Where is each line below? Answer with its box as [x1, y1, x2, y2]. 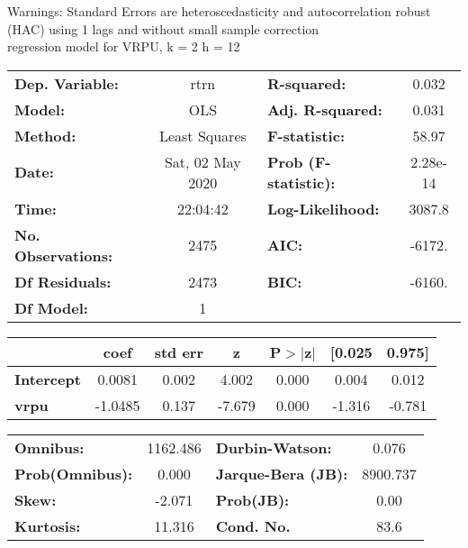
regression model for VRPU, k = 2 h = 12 [7, 37, 240, 56]
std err [154, 341, 203, 362]
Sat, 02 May [164, 151, 241, 172]
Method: [14, 124, 76, 146]
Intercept [14, 368, 81, 389]
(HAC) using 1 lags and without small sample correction [7, 19, 319, 38]
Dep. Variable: [14, 72, 119, 94]
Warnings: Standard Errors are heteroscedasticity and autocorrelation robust [7, 2, 431, 20]
